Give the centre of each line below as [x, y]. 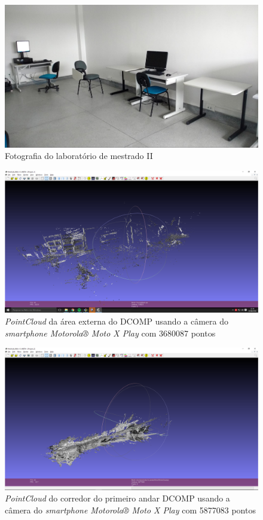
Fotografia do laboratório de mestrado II [79, 156]
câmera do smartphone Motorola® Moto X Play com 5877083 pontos [130, 510]
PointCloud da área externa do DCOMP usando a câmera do [117, 321]
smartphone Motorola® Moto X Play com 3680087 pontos [110, 333]
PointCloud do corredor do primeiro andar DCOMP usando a [117, 498]
